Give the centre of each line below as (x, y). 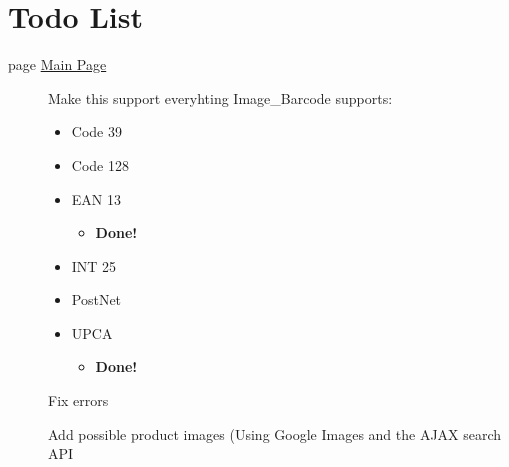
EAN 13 (96, 198)
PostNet (96, 299)
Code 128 (100, 164)
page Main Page (57, 64)
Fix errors (78, 400)
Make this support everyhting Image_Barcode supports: (220, 97)
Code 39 (96, 131)
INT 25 (94, 265)
